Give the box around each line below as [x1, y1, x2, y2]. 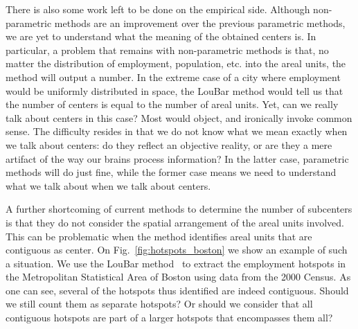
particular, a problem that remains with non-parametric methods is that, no [6, 42, 329, 57]
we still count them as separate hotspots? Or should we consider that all [6, 296, 313, 311]
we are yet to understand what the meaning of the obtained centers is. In [6, 29, 316, 44]
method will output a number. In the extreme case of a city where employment [6, 69, 341, 84]
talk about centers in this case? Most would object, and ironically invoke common [6, 110, 352, 125]
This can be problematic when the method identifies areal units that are [6, 229, 312, 243]
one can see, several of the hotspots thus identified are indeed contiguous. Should [6, 283, 349, 297]
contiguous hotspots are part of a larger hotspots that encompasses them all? [6, 310, 333, 325]
